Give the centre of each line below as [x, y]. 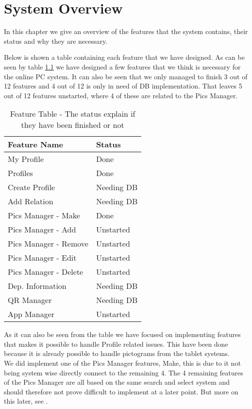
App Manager [31, 314]
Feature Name [36, 144]
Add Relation [31, 201]
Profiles [20, 173]
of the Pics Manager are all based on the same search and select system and [117, 382]
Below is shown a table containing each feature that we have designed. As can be [124, 57]
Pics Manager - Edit [42, 258]
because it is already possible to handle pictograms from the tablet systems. [117, 353]
